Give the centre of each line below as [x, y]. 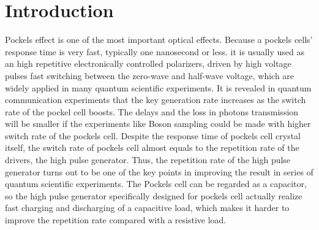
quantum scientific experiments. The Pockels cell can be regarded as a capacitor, [156, 184]
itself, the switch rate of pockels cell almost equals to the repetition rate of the [152, 148]
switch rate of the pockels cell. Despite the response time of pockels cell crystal [153, 135]
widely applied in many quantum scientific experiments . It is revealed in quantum [158, 87]
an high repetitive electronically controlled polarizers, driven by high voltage [148, 63]
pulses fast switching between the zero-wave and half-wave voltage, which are [150, 75]
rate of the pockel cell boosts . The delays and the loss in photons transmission [152, 111]
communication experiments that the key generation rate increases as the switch [156, 100]
